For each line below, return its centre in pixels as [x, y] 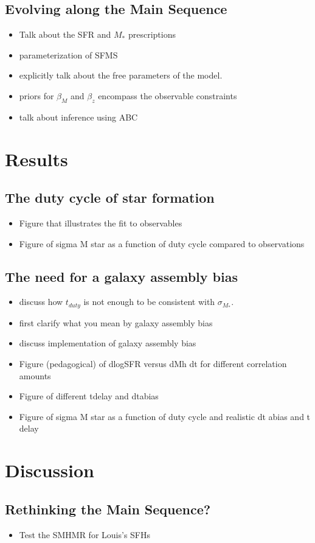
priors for [36, 95]
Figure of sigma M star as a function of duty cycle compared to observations [162, 243]
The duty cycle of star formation [110, 198]
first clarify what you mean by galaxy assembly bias [116, 322]
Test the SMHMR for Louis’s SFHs [85, 534]
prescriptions [152, 34]
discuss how [41, 302]
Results [36, 159]
